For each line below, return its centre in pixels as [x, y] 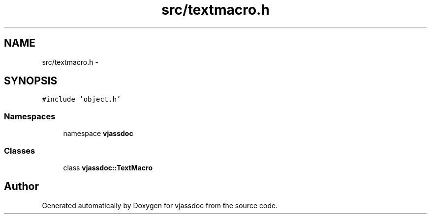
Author [21, 187]
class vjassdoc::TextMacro [108, 167]
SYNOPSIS [31, 81]
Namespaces [30, 116]
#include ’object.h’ [81, 99]
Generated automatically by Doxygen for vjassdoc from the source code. [160, 205]
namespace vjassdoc [98, 134]
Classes [20, 150]
